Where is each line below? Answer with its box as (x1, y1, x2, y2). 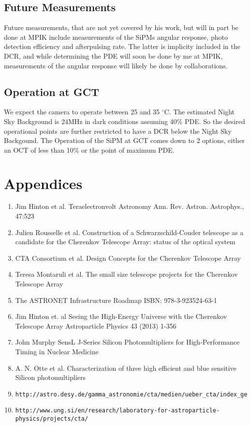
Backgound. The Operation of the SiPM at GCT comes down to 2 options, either (4, 135, 245, 145)
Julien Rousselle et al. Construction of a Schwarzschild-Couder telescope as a (15, 227, 244, 237)
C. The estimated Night (164, 107, 235, 117)
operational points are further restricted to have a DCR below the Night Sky (4, 126, 232, 136)
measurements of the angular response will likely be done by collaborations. (4, 60, 228, 70)
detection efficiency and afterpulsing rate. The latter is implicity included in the (4, 41, 240, 51)
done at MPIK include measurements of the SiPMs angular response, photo (4, 32, 228, 42)
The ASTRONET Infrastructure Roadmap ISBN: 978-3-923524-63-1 (15, 295, 217, 305)
